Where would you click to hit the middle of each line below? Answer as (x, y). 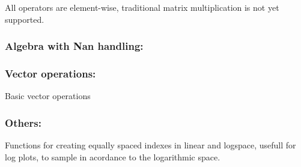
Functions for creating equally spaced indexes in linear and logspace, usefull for (150, 145)
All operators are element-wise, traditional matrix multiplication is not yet (142, 7)
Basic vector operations (48, 96)
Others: (23, 122)
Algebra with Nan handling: (74, 46)
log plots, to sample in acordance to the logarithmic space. (113, 156)
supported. (25, 19)
